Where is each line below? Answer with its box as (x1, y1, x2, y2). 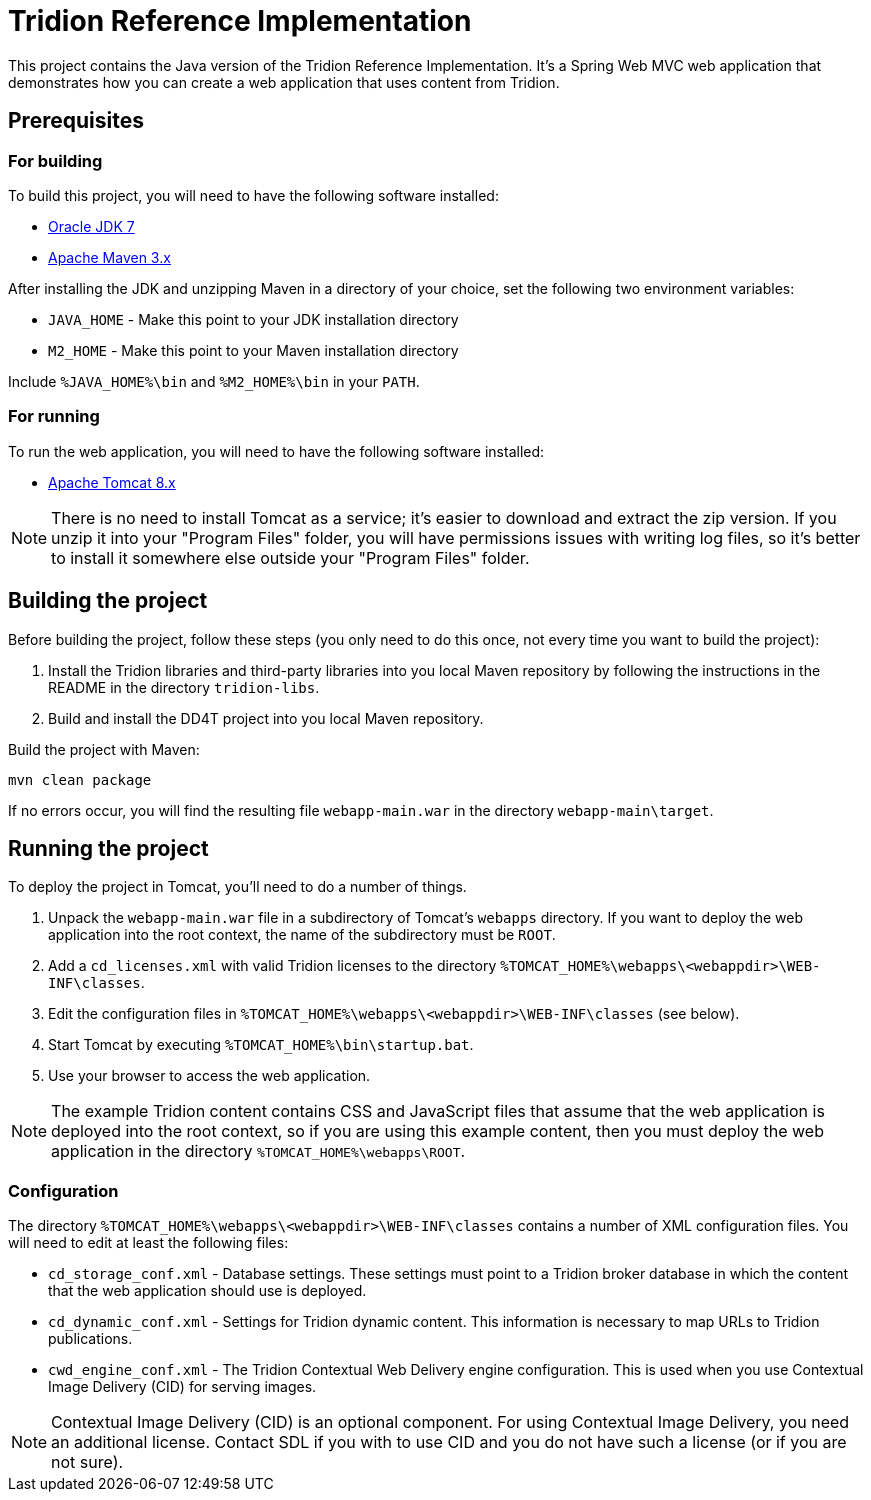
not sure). (51, 1452, 124, 1473)
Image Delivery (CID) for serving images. (48, 1378, 317, 1396)
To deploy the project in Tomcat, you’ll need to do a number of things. (8, 878, 467, 896)
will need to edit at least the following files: (8, 1234, 289, 1252)
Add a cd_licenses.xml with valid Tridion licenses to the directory (48, 957, 497, 975)
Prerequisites (8, 108, 144, 134)
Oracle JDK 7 (48, 217, 135, 235)
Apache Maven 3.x (48, 248, 171, 266)
